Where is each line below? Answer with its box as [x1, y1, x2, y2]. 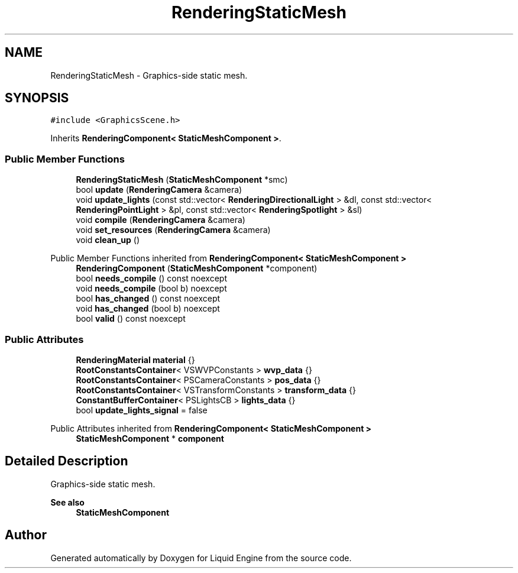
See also [50, 497, 85, 507]
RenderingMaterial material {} [76, 354, 195, 365]
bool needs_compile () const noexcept [76, 273, 228, 284]
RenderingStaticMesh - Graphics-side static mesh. [50, 70, 248, 80]
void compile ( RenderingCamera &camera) [76, 215, 245, 225]
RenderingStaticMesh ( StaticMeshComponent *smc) [76, 174, 288, 185]
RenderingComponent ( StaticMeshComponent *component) [76, 263, 318, 274]
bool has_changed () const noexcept [76, 293, 221, 304]
